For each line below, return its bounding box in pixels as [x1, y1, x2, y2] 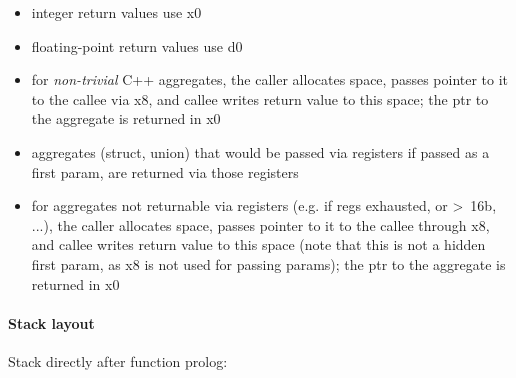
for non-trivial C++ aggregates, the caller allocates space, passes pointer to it [31, 69, 509, 90]
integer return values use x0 [31, 2, 202, 22]
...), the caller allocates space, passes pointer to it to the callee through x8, [31, 214, 490, 235]
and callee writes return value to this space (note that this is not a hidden [31, 234, 486, 255]
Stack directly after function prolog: [8, 350, 228, 371]
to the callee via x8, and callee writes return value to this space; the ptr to [31, 88, 489, 109]
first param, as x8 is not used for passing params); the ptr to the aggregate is [31, 253, 506, 274]
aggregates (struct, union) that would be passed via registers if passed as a [31, 141, 490, 162]
